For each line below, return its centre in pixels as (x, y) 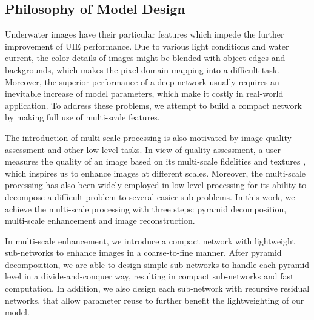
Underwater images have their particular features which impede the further (145, 34)
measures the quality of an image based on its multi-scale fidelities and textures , (155, 161)
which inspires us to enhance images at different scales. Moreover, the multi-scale (155, 173)
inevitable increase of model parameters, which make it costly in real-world (144, 93)
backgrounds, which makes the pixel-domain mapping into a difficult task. (142, 69)
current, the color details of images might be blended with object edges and (145, 58)
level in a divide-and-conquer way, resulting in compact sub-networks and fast (149, 276)
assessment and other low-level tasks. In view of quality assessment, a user (143, 149)
